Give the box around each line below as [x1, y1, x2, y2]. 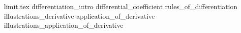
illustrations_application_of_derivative [4, 20, 123, 30]
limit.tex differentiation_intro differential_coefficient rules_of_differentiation [4, 1, 238, 11]
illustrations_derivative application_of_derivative [4, 11, 155, 21]
